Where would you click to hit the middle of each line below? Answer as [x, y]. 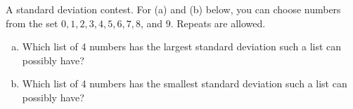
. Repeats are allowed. [218, 23]
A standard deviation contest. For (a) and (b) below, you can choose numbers [173, 9]
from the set [32, 23]
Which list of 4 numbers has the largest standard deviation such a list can [182, 46]
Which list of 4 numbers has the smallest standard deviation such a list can [185, 83]
